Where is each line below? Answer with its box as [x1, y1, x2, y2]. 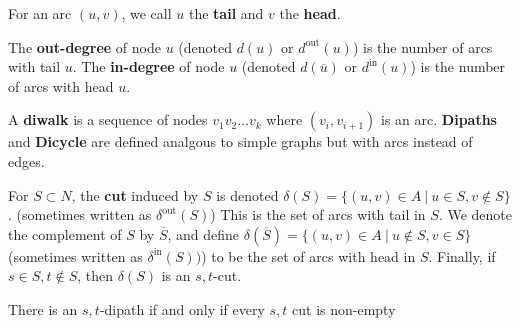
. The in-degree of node [72, 56, 225, 77]
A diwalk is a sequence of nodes [8, 109, 208, 130]
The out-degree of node [8, 36, 161, 57]
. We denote [438, 204, 512, 225]
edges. [8, 150, 45, 171]
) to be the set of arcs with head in [201, 245, 416, 266]
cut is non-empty [292, 298, 396, 319]
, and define [167, 223, 240, 244]
